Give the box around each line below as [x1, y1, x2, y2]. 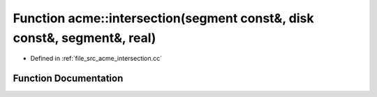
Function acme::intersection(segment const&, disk [13, 10, 314, 26]
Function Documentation [13, 73, 124, 84]
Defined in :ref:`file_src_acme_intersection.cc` [30, 54, 163, 63]
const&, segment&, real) [13, 30, 156, 45]
